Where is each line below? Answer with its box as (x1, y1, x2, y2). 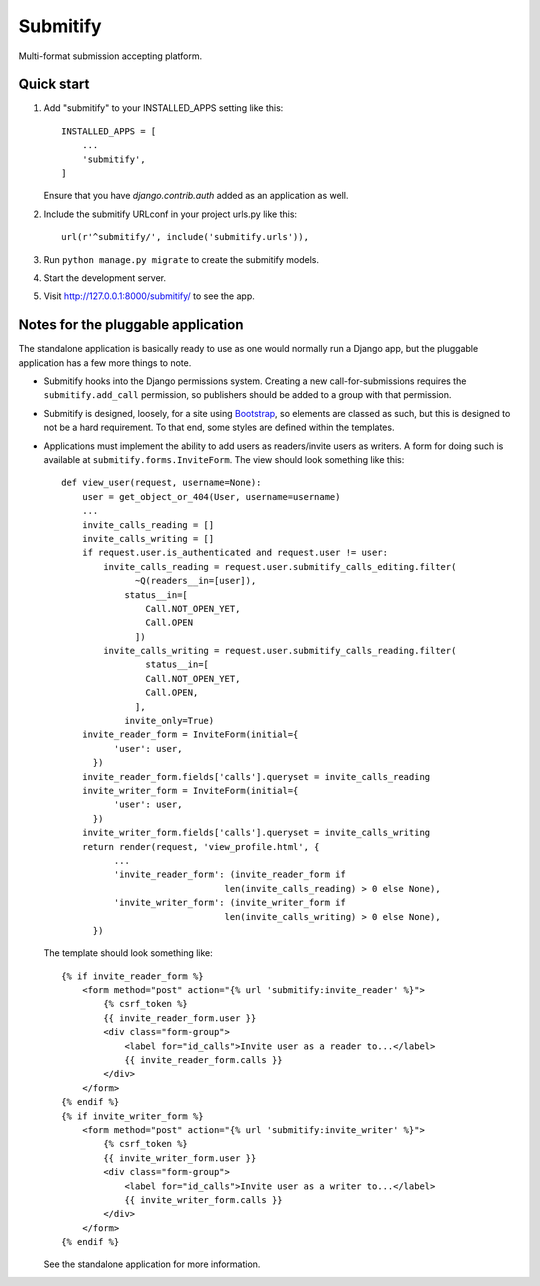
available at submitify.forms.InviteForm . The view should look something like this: (43, 454, 405, 465)
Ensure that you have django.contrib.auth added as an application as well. (43, 190, 349, 202)
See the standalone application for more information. (43, 1258, 261, 1270)
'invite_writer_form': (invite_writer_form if (113, 897, 347, 909)
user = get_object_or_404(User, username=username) (81, 491, 341, 502)
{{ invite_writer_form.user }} (103, 1152, 257, 1164)
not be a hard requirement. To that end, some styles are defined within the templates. (43, 421, 395, 434)
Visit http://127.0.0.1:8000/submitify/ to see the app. (43, 290, 255, 302)
